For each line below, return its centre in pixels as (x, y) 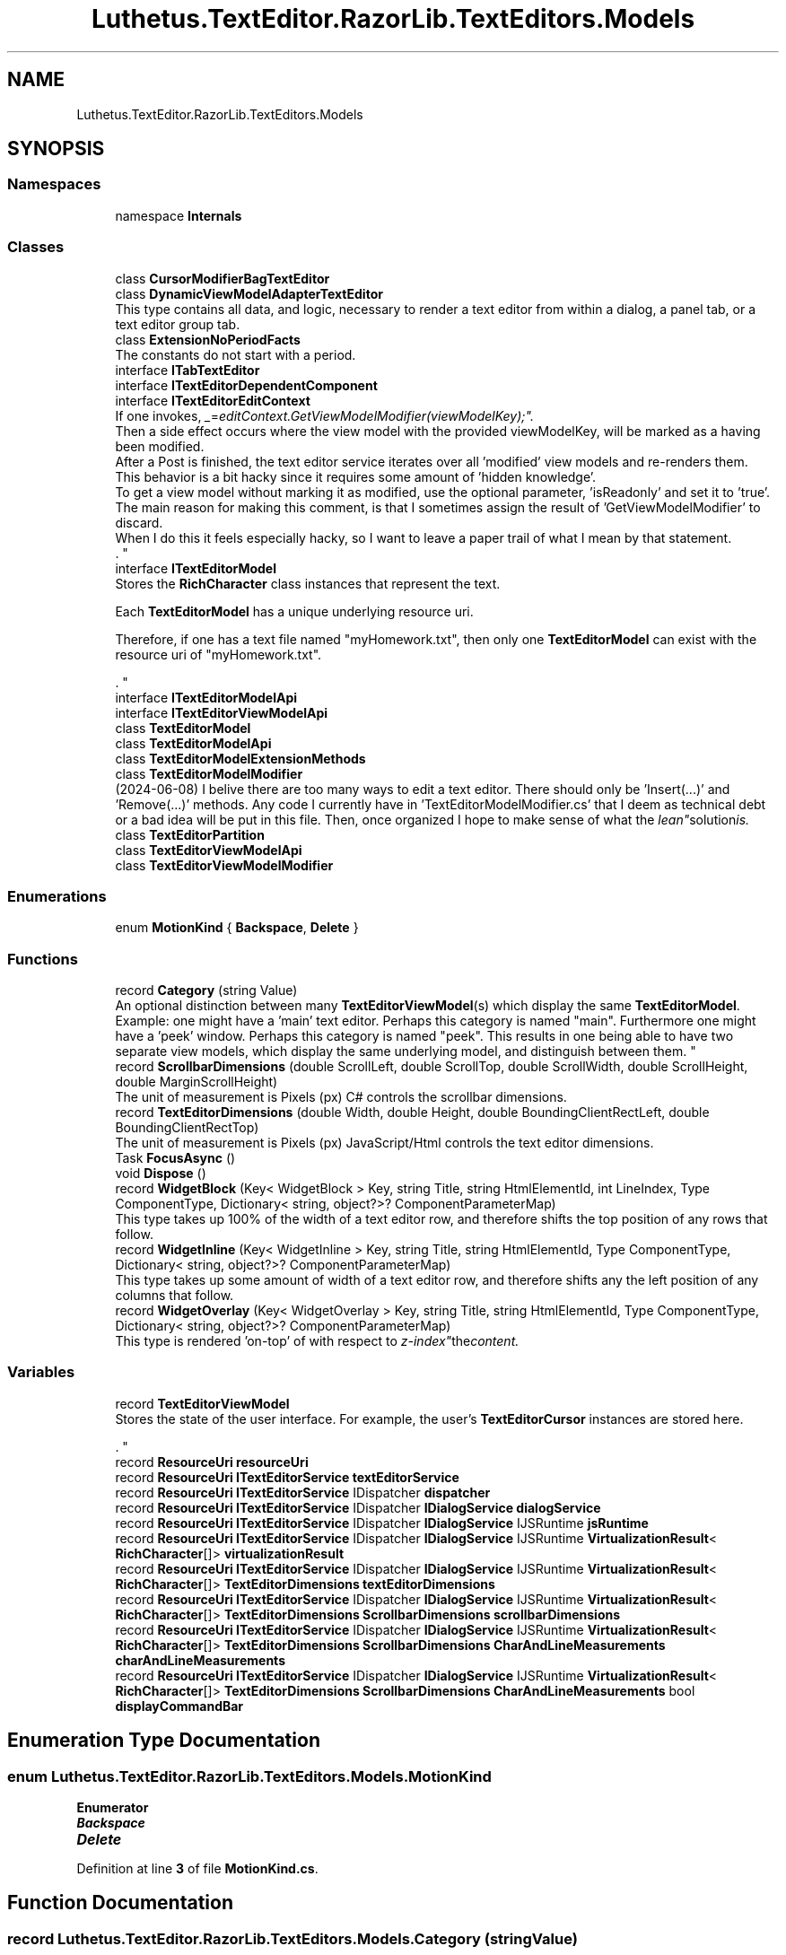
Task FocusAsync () (175, 1158)
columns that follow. (175, 1296)
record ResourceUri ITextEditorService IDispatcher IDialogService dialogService (358, 1507)
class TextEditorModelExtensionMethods (240, 758)
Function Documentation (120, 1903)
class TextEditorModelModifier (209, 773)
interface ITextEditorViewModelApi (222, 712)
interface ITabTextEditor (188, 370)
